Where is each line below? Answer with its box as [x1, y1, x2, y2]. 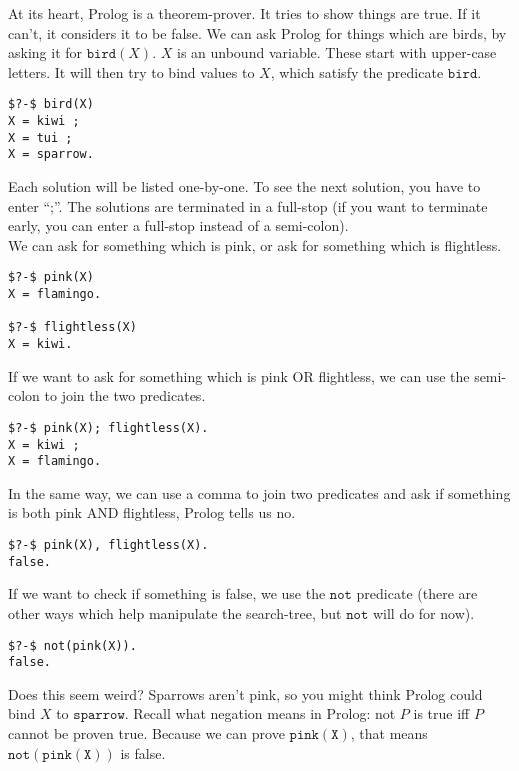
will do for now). [372, 602, 475, 623]
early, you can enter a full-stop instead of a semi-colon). [8, 215, 349, 236]
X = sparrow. [8, 147, 94, 162]
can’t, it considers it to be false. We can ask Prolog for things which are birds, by [8, 22, 507, 43]
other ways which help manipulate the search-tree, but [8, 602, 342, 623]
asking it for [8, 42, 83, 63]
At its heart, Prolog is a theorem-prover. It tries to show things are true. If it [8, 3, 481, 23]
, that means [350, 723, 428, 743]
